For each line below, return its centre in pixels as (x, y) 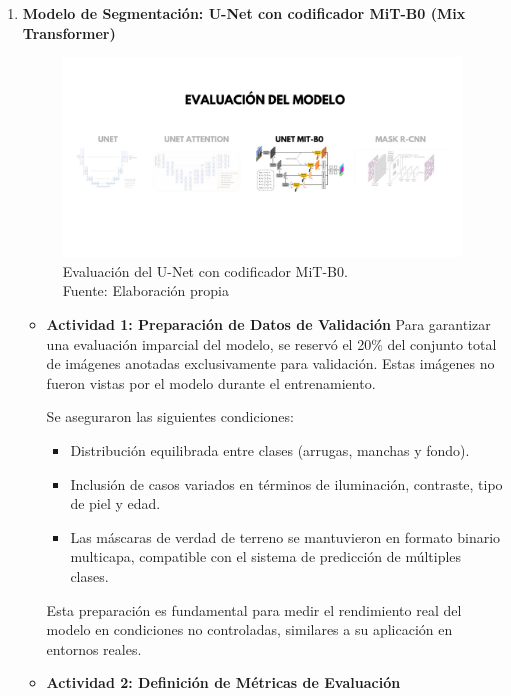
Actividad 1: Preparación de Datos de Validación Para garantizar (268, 324)
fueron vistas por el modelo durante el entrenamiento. (211, 382)
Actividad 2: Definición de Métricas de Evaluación (223, 682)
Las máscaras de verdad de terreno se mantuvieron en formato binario (285, 536)
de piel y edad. (115, 503)
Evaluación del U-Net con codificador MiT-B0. (205, 270)
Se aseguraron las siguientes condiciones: (170, 416)
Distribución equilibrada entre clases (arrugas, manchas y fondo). (270, 450)
